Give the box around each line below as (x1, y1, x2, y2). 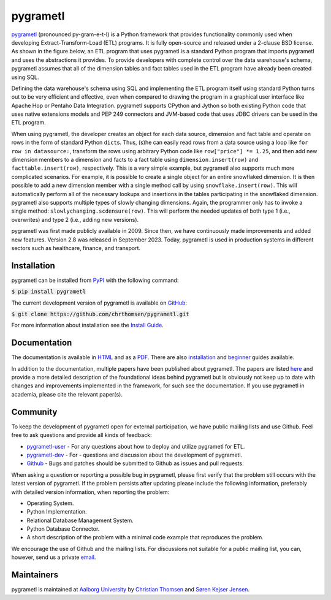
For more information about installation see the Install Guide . (11, 322, 164, 329)
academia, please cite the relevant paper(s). (11, 390, 123, 398)
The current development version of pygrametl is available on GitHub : (11, 299, 187, 306)
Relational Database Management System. (26, 517, 134, 524)
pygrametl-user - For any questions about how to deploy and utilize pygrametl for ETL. (26, 442, 245, 450)
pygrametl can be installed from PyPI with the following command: (11, 276, 179, 284)
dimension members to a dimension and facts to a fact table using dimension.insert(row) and (11, 156, 259, 164)
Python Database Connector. (26, 525, 100, 533)
